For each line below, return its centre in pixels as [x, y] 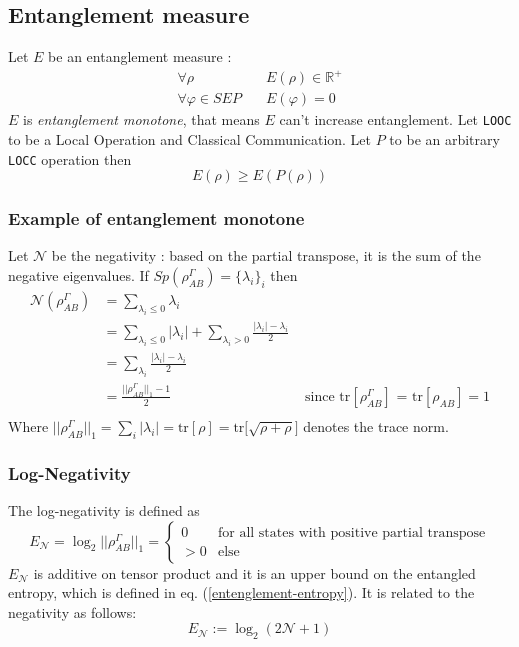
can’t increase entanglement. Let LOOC [395, 119]
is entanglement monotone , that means [141, 119]
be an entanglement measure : [140, 56]
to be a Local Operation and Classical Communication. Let [190, 139]
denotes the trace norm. [376, 425]
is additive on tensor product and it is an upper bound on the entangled [254, 572]
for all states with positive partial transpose [352, 533]
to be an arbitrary [444, 139]
